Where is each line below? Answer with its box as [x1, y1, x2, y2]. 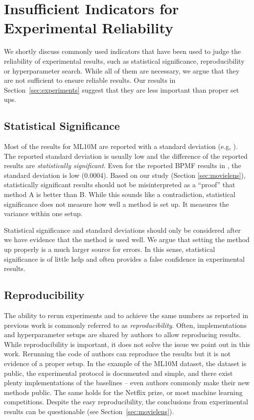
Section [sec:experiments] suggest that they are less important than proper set [4, 84, 239, 95]
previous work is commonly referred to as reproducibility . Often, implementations [4, 320, 247, 330]
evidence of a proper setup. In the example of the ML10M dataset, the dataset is [4, 358, 247, 368]
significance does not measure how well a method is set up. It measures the [4, 198, 229, 209]
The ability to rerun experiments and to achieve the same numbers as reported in [4, 310, 249, 320]
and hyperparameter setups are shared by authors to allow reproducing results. [4, 329, 241, 340]
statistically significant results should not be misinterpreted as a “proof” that [4, 179, 235, 190]
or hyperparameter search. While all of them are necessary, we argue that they [4, 65, 240, 75]
